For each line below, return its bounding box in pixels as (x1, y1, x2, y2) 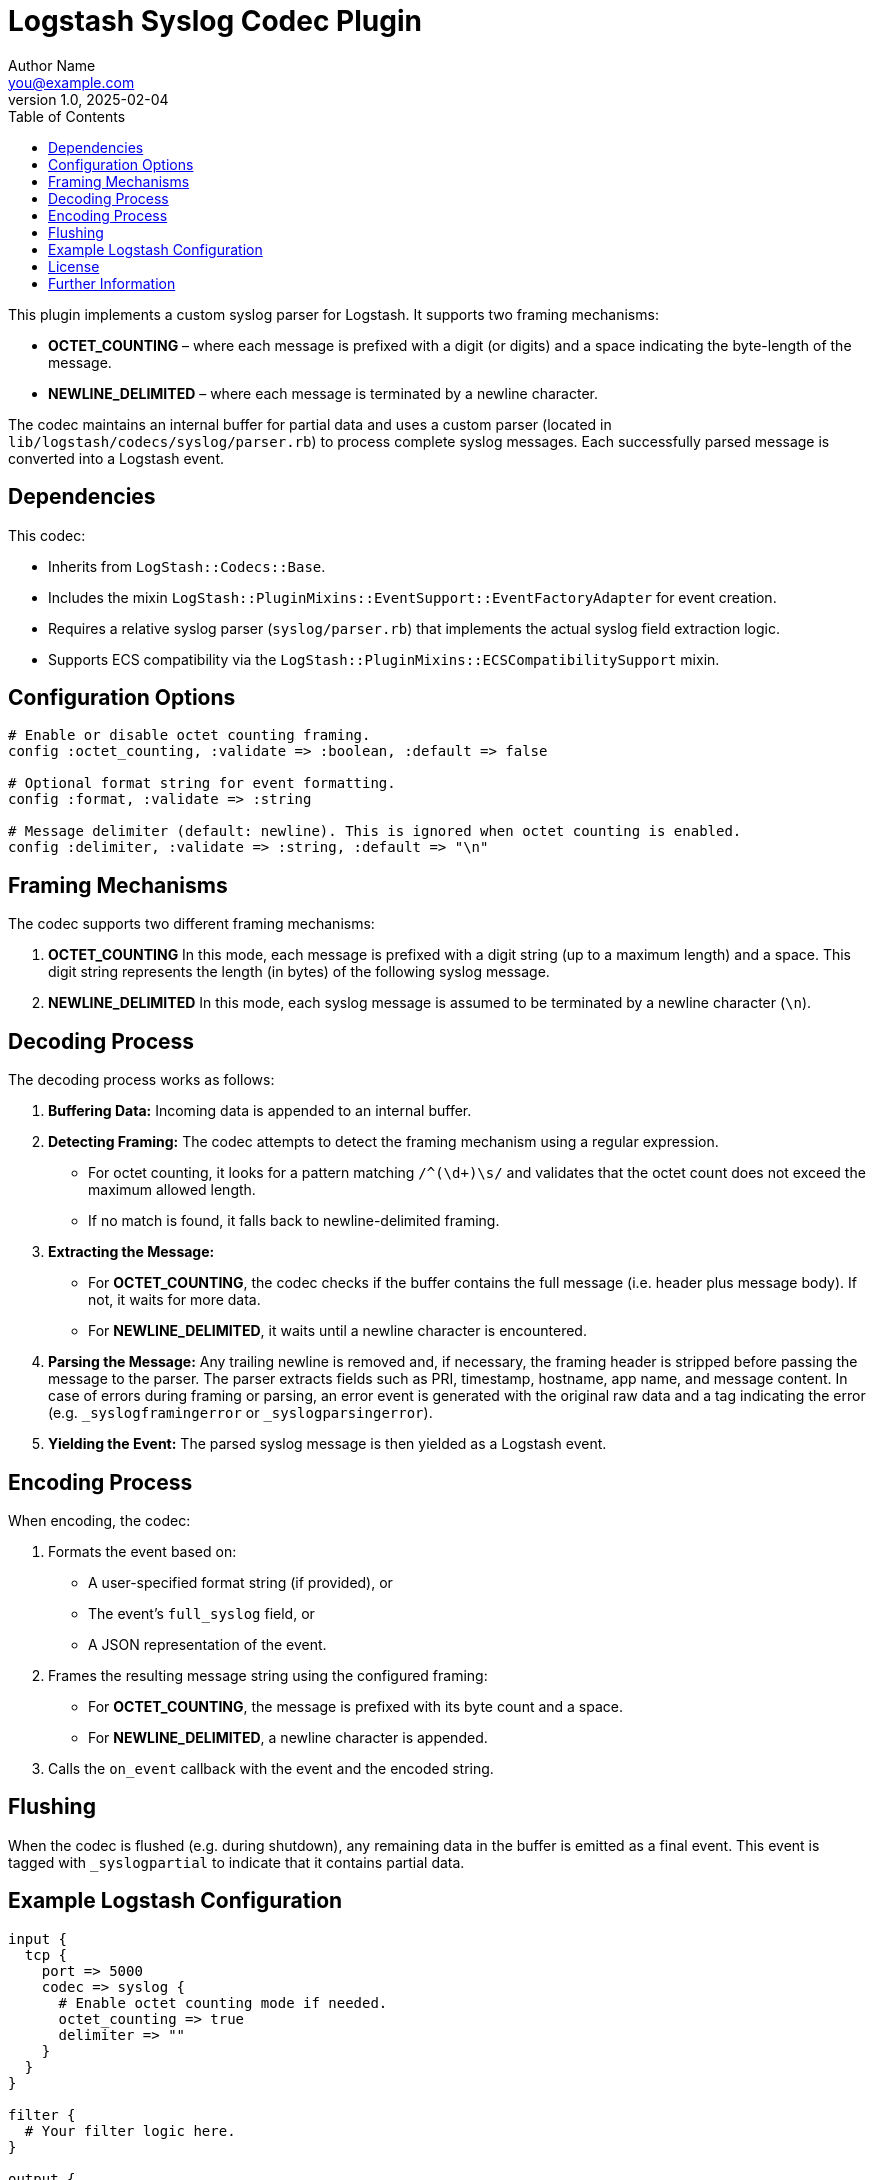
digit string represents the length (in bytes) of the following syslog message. (48, 963, 550, 981)
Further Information (48, 274, 176, 292)
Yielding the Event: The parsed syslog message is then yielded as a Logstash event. (48, 1435, 607, 1453)
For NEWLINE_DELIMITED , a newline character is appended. (88, 1728, 488, 1746)
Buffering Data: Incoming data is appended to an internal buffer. (48, 1102, 472, 1120)
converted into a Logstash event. (8, 449, 224, 467)
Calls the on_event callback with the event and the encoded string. (48, 1759, 494, 1777)
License (48, 257, 100, 275)
